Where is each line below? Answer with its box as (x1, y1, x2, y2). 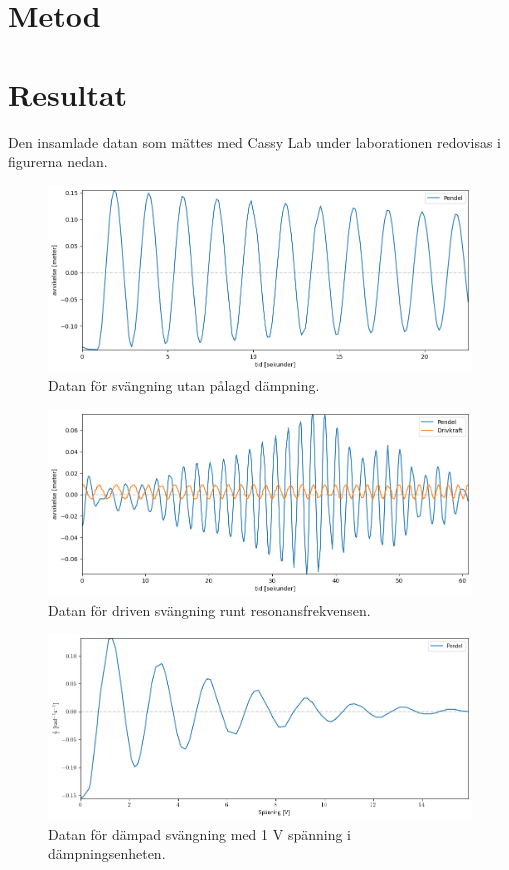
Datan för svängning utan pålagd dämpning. (48, 375, 320, 396)
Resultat (8, 73, 128, 114)
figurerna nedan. (8, 151, 108, 172)
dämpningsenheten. (48, 843, 166, 864)
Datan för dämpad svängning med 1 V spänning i (48, 823, 351, 844)
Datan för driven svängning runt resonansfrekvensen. (48, 599, 371, 620)
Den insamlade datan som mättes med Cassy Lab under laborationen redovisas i (8, 131, 501, 152)
